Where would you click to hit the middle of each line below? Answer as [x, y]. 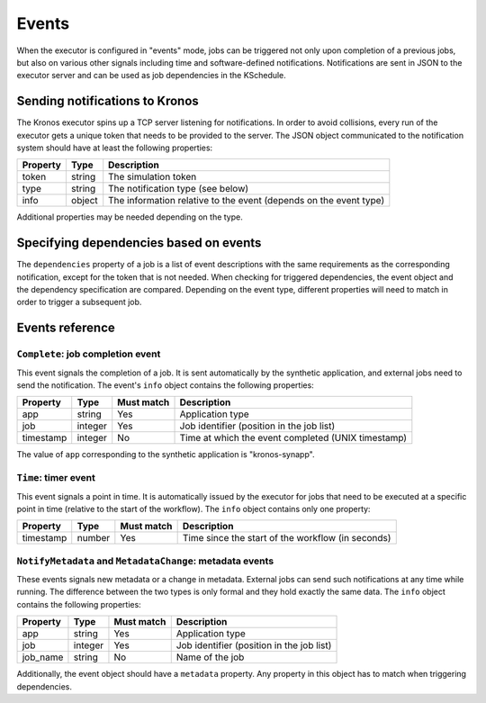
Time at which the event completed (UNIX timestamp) [293, 438]
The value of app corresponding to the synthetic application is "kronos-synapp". [166, 455]
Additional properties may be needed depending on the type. [130, 217]
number [94, 538]
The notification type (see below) [179, 189]
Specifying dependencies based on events [139, 243]
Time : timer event [56, 478]
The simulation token [153, 177]
